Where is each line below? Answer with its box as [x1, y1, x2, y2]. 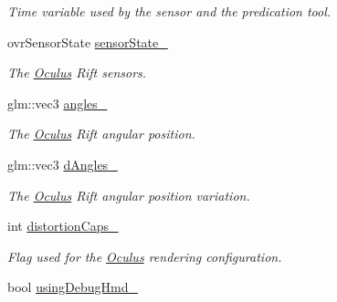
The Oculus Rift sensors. [7, 63, 147, 82]
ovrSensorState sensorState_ [7, 32, 168, 51]
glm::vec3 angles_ [7, 93, 108, 112]
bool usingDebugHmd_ [7, 277, 139, 297]
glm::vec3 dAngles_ [7, 154, 118, 173]
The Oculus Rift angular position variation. [7, 185, 250, 204]
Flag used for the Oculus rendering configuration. [7, 246, 282, 266]
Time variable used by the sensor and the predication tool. [7, 2, 332, 20]
